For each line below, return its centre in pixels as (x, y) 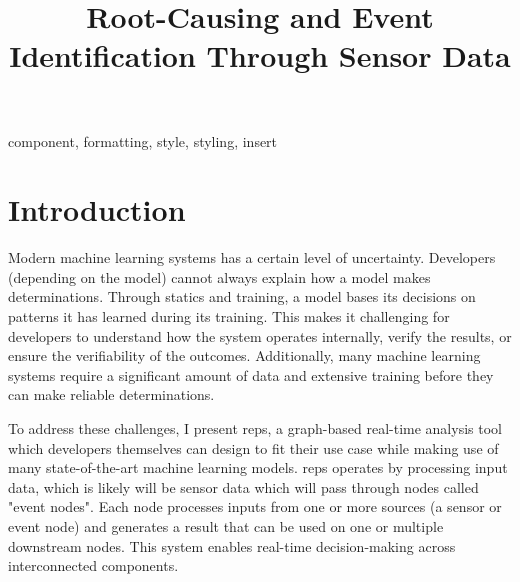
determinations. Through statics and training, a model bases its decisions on (242, 296)
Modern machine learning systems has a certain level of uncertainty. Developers (252, 257)
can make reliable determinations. (111, 394)
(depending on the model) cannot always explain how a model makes (219, 276)
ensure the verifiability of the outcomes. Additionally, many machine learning (244, 355)
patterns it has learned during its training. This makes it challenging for (229, 316)
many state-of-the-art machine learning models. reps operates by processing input (258, 467)
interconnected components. (93, 565)
